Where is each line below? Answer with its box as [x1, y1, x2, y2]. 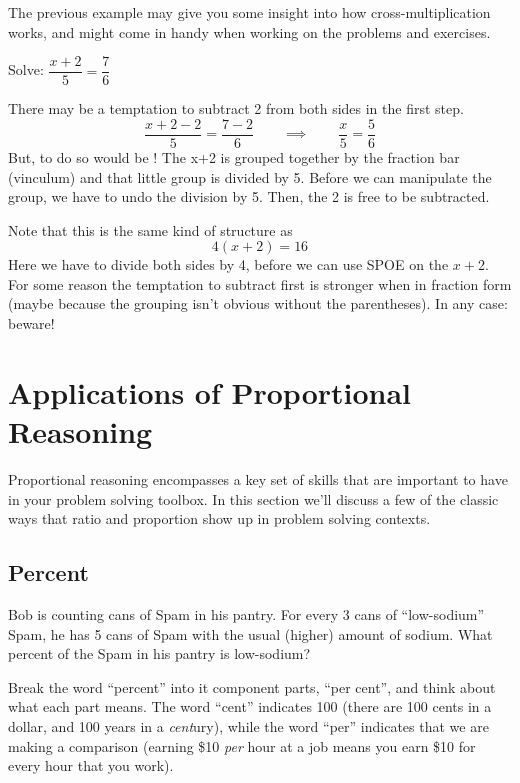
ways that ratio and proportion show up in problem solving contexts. [8, 508, 431, 529]
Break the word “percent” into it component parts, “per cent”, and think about [8, 676, 496, 697]
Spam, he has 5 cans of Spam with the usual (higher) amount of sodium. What [8, 623, 493, 644]
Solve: [8, 59, 44, 80]
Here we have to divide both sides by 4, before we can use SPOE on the [8, 254, 449, 275]
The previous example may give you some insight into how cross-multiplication [8, 2, 491, 22]
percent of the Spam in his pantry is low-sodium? [8, 643, 311, 664]
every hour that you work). [8, 755, 174, 776]
